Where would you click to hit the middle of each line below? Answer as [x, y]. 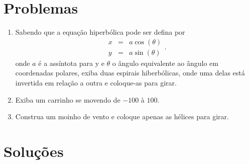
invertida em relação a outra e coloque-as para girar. [96, 82]
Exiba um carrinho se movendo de [68, 99]
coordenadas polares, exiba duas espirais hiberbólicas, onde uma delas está [130, 73]
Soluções [34, 151]
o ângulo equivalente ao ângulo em [165, 63]
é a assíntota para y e [71, 63]
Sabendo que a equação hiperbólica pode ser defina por [100, 32]
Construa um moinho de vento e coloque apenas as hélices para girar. [122, 116]
